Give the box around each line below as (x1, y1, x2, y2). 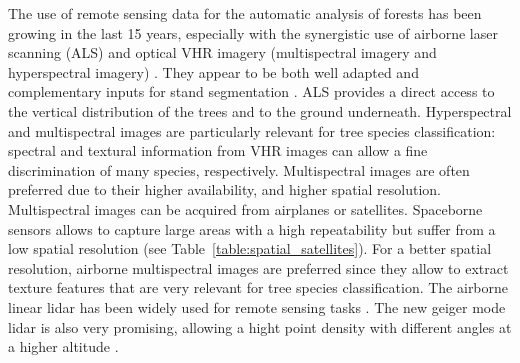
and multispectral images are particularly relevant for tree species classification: (8, 120, 496, 141)
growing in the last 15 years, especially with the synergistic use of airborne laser (8, 22, 498, 43)
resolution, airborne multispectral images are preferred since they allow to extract (8, 257, 509, 278)
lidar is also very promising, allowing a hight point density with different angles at (8, 316, 512, 337)
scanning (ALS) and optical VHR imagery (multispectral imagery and (8, 42, 437, 63)
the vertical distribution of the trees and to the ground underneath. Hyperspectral (8, 100, 512, 121)
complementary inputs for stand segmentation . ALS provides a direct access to (8, 81, 495, 102)
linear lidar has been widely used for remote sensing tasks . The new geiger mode (8, 296, 506, 317)
